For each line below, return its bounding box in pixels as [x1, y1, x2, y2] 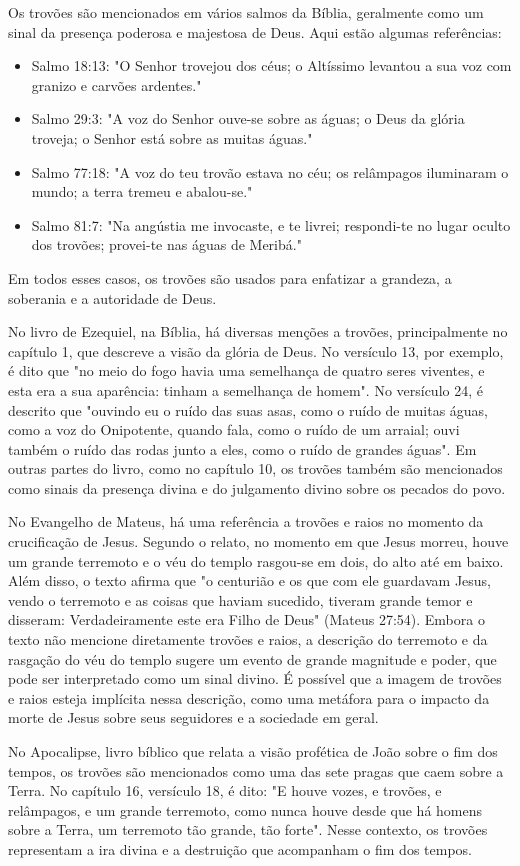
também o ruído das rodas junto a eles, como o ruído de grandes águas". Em [8, 438, 477, 459]
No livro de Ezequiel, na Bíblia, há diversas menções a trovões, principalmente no [8, 321, 508, 342]
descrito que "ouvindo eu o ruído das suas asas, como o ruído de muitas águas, [8, 399, 489, 420]
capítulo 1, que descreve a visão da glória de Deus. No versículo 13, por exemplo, [8, 340, 504, 361]
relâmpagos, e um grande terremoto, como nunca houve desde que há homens [8, 799, 483, 820]
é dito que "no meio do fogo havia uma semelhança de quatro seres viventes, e [8, 360, 485, 381]
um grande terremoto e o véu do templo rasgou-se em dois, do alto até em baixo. [8, 550, 504, 571]
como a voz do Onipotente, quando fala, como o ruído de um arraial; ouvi [8, 419, 460, 440]
